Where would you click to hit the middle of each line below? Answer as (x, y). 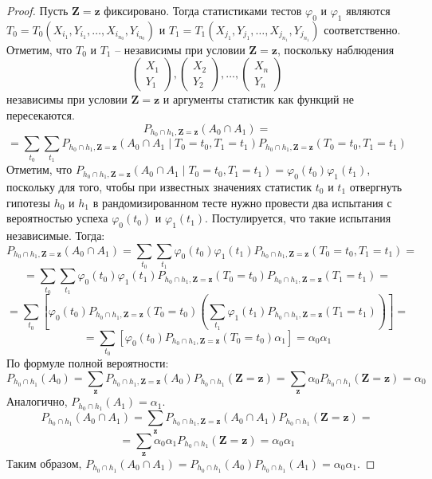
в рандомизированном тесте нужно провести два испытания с (242, 202)
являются (368, 10)
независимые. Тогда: (56, 235)
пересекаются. (41, 114)
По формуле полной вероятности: (88, 363)
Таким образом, (44, 463)
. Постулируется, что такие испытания (298, 218)
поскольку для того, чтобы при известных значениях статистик (159, 186)
